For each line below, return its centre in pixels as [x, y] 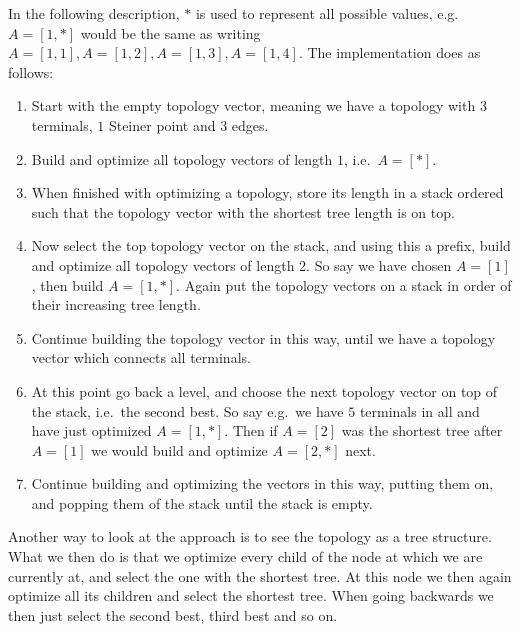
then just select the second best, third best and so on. [173, 614]
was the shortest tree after [422, 430]
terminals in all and [419, 410]
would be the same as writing [170, 32]
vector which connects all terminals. [141, 357]
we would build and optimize [179, 449]
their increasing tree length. [116, 304]
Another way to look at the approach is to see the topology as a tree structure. [250, 536]
